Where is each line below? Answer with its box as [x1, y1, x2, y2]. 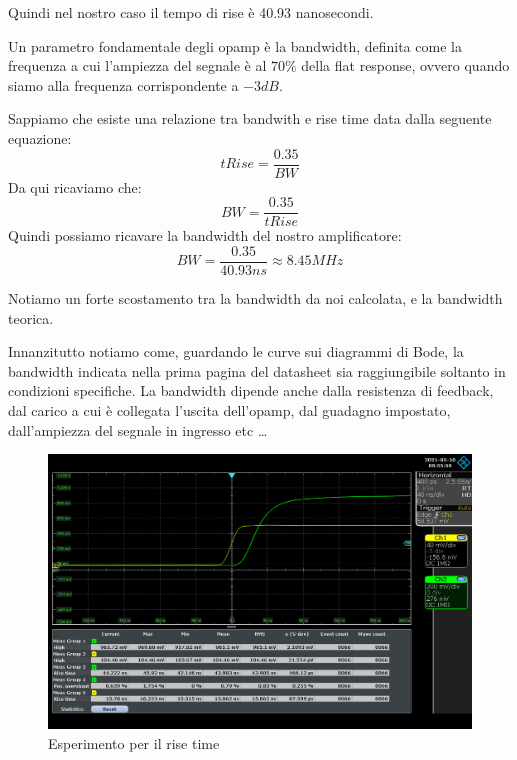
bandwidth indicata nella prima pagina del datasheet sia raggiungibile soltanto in [8, 360, 506, 381]
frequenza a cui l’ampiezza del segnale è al [8, 55, 267, 76]
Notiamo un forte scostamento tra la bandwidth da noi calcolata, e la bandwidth [8, 287, 503, 308]
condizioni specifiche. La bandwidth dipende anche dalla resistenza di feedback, [8, 380, 494, 401]
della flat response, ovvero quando [301, 55, 510, 76]
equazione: [8, 127, 72, 148]
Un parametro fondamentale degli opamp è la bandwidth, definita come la [8, 35, 462, 56]
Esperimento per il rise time [48, 733, 220, 754]
